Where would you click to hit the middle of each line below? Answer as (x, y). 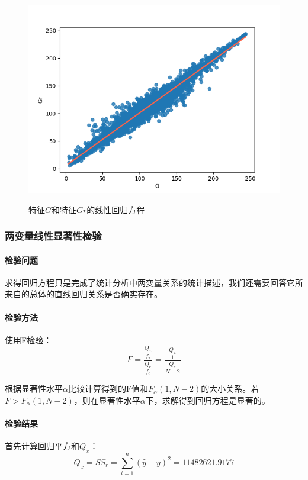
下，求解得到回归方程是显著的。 (208, 400)
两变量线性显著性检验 (53, 236)
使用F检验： (28, 339)
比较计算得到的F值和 (108, 389)
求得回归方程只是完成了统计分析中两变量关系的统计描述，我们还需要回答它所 (154, 282)
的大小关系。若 (230, 389)
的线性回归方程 (116, 209)
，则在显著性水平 (107, 400)
